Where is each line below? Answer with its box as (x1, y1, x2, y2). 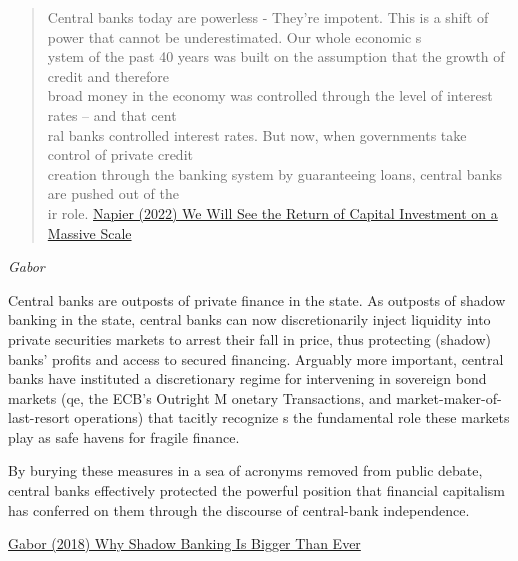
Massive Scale (47, 222, 132, 243)
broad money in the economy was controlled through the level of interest (47, 85, 493, 106)
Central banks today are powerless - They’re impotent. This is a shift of (47, 7, 489, 27)
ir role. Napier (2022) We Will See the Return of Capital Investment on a (47, 202, 498, 223)
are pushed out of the (47, 183, 179, 204)
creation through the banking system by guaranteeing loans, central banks (47, 163, 503, 184)
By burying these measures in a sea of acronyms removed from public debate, (8, 460, 483, 481)
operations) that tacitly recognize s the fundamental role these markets (74, 407, 510, 428)
